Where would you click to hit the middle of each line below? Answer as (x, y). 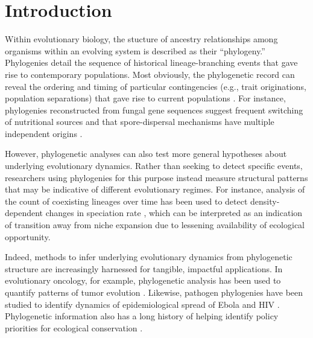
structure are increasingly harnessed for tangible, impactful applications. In (144, 268)
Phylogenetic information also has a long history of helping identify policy (142, 316)
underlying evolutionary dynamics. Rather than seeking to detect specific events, (154, 166)
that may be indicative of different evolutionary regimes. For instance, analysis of (155, 189)
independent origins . (44, 133)
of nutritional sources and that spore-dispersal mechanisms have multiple (140, 122)
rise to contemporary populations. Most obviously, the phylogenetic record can (150, 74)
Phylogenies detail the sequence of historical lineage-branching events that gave (151, 62)
